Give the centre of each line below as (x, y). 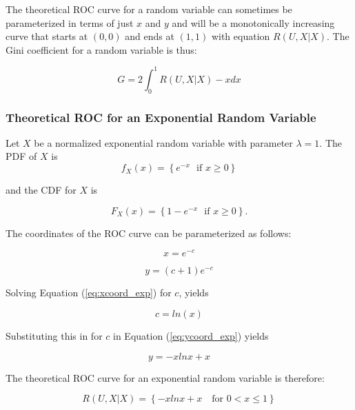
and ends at (150, 36)
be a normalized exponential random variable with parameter (163, 142)
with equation (241, 36)
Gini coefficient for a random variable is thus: (101, 49)
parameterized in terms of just (70, 22)
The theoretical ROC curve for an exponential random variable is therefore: (165, 377)
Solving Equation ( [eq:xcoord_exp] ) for (89, 293)
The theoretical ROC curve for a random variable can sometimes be (149, 9)
